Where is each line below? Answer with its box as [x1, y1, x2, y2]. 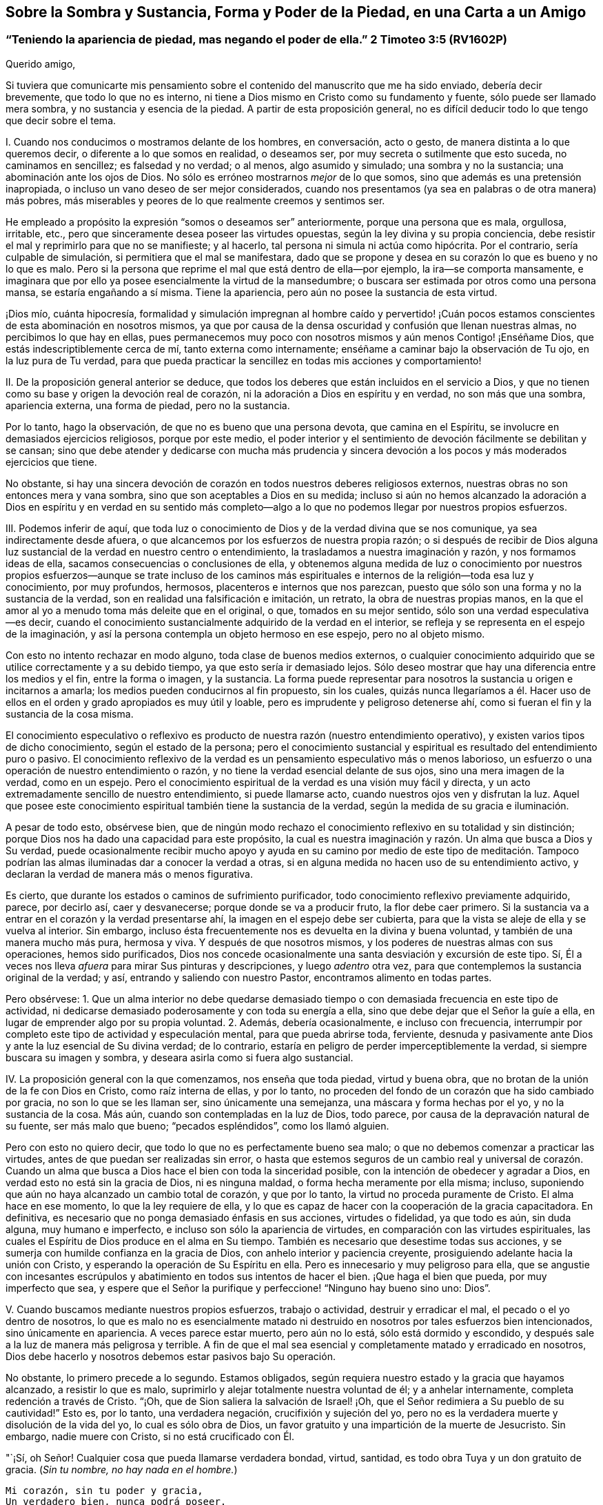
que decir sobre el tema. [6, 114, 116, 126]
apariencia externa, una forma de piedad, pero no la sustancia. [6, 399, 290, 411]
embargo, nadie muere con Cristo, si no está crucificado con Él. [6, 1430, 295, 1442]
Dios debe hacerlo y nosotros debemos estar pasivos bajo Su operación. [6, 1350, 336, 1362]
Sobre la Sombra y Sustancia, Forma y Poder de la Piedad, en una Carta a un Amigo [6, 3, 586, 21]
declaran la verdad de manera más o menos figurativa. [6, 867, 253, 880]
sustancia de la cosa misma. [6, 707, 134, 720]
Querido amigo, [6, 57, 76, 70]
